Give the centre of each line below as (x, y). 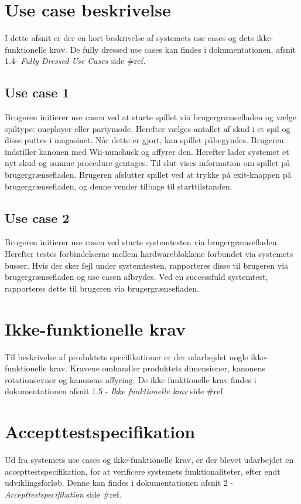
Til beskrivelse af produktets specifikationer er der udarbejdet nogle (126, 356)
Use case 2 (37, 217)
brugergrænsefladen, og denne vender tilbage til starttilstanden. (119, 186)
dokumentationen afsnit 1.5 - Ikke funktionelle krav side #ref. (115, 391)
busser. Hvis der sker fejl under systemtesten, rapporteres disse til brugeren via (147, 265)
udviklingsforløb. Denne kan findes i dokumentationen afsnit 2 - (119, 483)
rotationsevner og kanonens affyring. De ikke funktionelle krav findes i (131, 379)
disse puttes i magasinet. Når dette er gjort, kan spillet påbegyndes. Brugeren (144, 140)
